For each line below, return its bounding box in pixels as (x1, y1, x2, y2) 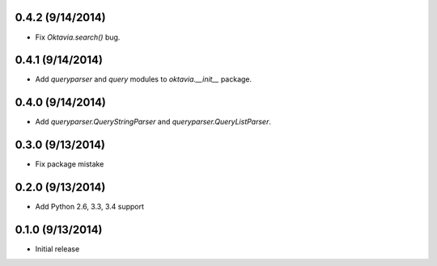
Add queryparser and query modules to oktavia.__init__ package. (35, 74, 252, 84)
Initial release (35, 244, 80, 254)
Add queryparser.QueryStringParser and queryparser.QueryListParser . (35, 117, 271, 127)
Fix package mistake (35, 159, 104, 169)
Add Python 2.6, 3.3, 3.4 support (35, 202, 145, 212)
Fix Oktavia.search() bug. (35, 32, 121, 42)
